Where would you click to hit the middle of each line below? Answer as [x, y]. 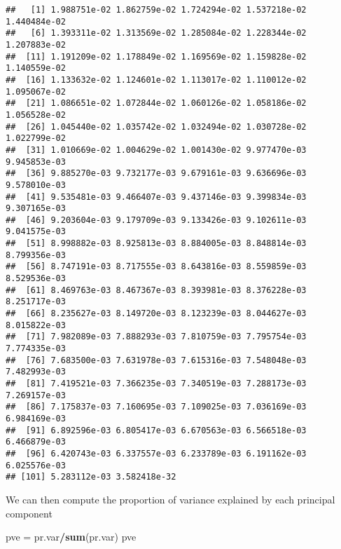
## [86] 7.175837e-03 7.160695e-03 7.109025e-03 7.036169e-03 [156, 407]
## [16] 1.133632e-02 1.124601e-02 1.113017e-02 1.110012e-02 [156, 80]
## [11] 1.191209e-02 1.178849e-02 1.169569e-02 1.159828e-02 [156, 56]
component [29, 513]
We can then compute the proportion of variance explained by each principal [170, 499]
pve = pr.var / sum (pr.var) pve [71, 537]
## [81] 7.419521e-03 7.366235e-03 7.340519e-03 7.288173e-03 [156, 384]
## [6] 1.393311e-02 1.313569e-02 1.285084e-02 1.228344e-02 [156, 33]
